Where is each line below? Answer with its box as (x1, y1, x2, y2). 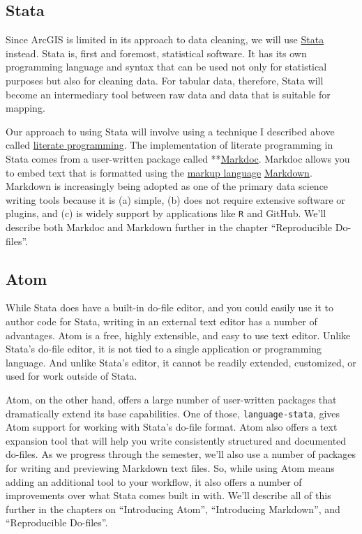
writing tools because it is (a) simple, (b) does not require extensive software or (6, 192, 345, 207)
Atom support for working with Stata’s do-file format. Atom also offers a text (6, 420, 338, 434)
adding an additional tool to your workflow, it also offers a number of (6, 474, 302, 489)
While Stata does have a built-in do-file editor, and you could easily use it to (6, 300, 334, 315)
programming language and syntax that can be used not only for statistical (6, 59, 327, 74)
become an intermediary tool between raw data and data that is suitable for (6, 87, 331, 101)
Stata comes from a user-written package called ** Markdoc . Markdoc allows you (6, 151, 350, 165)
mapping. (6, 101, 45, 115)
